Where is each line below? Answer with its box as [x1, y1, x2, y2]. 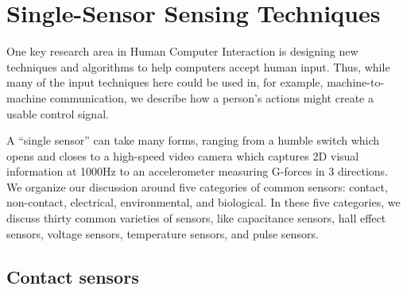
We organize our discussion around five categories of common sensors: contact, [6, 178, 388, 195]
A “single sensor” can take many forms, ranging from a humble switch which [6, 132, 380, 149]
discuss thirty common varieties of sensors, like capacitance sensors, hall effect [6, 210, 386, 226]
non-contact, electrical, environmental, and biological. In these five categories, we [6, 194, 401, 211]
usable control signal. [6, 105, 109, 122]
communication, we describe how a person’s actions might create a [49, 89, 374, 106]
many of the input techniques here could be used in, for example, [6, 74, 324, 91]
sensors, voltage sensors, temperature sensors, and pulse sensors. [6, 225, 319, 242]
